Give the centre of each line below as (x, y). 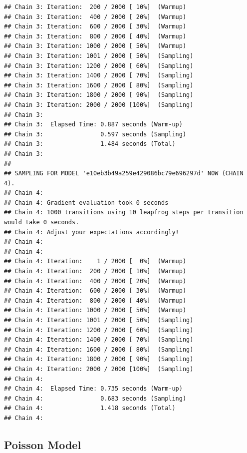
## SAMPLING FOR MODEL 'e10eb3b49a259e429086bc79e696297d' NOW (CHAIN (124, 174)
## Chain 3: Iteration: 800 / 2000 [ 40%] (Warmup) (95, 36)
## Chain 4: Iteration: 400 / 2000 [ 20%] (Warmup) (95, 281)
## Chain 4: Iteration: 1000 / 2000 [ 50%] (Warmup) (95, 310)
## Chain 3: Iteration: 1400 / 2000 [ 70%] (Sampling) (99, 76)
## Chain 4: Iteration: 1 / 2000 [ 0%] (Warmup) (95, 261)
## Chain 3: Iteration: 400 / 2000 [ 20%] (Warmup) (95, 17)
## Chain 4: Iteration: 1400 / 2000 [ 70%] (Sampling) (99, 340)
